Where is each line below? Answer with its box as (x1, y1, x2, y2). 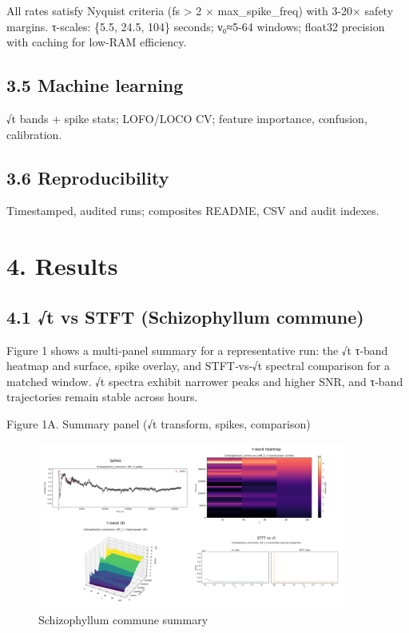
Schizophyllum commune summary (38, 611, 208, 627)
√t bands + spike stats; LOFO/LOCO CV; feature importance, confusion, (6, 109, 367, 126)
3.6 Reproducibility (6, 165, 169, 189)
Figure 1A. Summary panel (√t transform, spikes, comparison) (6, 415, 311, 432)
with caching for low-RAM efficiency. (6, 34, 187, 50)
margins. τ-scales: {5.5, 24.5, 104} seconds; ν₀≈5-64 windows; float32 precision (6, 18, 385, 34)
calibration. (6, 125, 62, 142)
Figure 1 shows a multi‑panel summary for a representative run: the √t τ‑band (6, 341, 388, 358)
